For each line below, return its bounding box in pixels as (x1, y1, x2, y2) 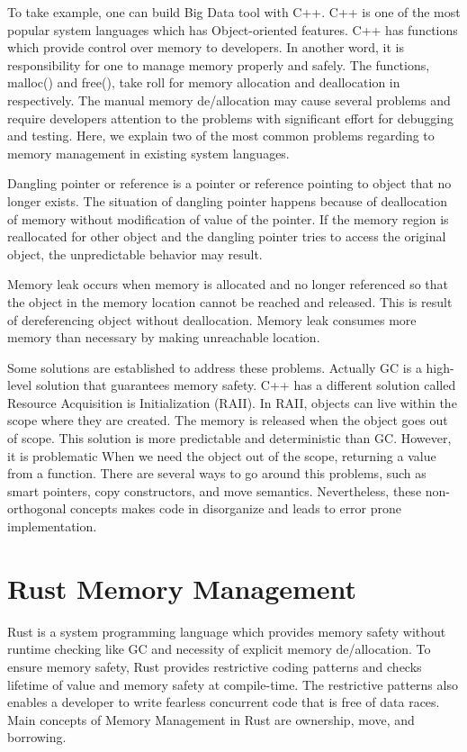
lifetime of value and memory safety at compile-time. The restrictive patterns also (7, 675, 458, 693)
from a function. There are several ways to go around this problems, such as (7, 464, 427, 483)
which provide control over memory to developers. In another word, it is (7, 38, 405, 57)
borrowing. (7, 728, 67, 747)
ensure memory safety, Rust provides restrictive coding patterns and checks (7, 657, 422, 675)
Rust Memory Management (7, 569, 357, 606)
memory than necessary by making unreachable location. (7, 328, 320, 347)
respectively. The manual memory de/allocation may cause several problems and (7, 90, 451, 109)
